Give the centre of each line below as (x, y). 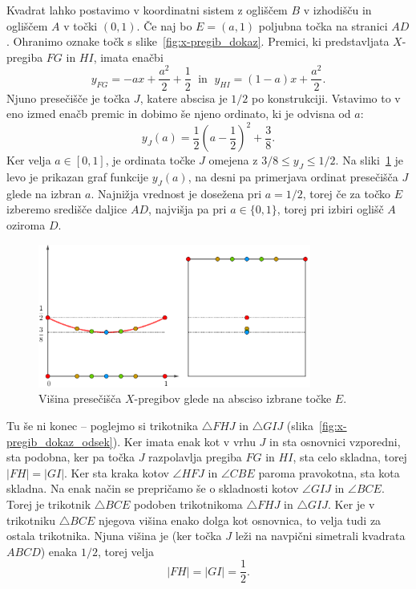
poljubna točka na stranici (323, 25)
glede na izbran (44, 193)
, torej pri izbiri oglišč (330, 209)
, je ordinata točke (150, 160)
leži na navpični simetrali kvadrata (320, 536)
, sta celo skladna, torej (350, 457)
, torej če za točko (347, 193)
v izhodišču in (337, 10)
